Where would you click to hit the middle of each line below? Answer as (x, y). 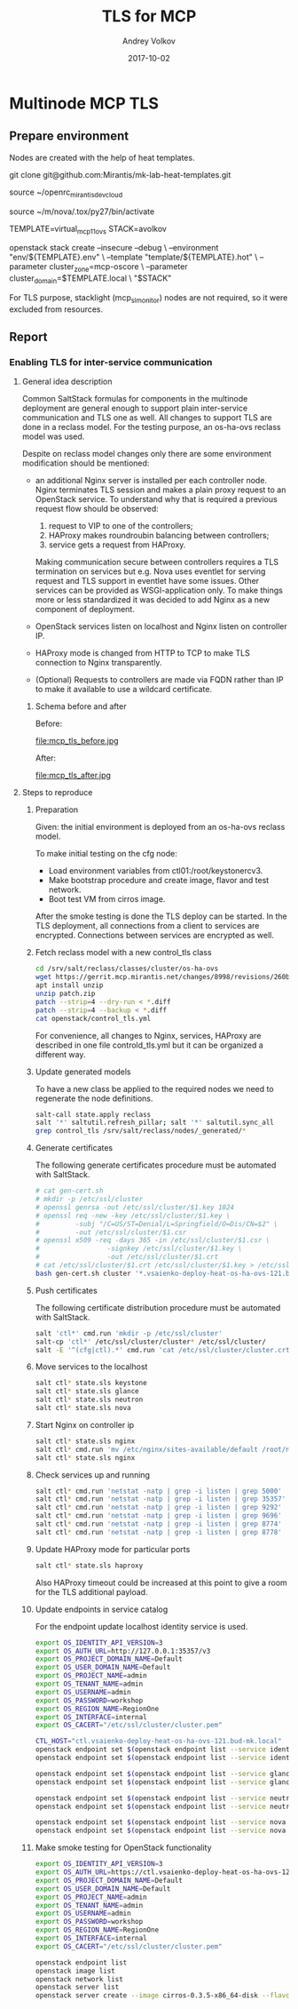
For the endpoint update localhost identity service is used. (141, 1626)
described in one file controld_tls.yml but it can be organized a (149, 1045)
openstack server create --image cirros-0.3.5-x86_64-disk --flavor (165, 1996)
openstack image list (75, 1971)
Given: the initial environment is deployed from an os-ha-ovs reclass (160, 827)
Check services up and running (93, 1475)
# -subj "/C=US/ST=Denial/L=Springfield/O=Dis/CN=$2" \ (157, 1224)
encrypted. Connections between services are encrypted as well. (155, 936)
